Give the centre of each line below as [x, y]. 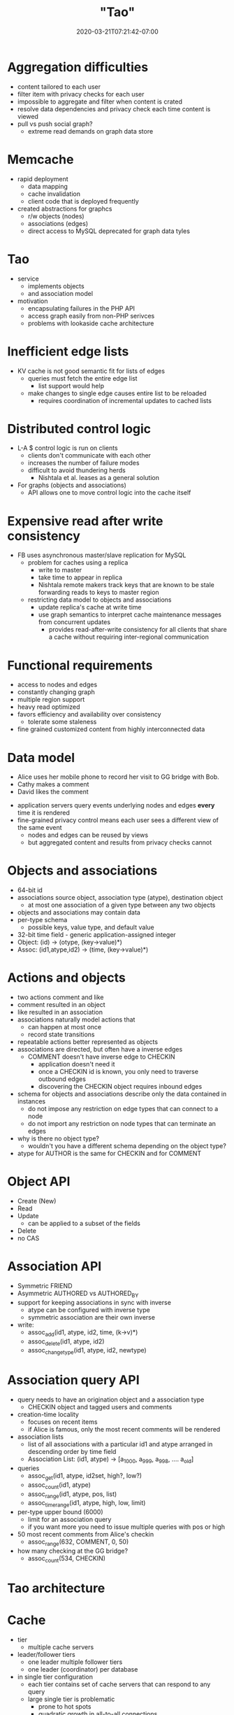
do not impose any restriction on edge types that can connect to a [123, 1109]
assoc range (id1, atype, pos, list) [72, 1495]
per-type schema [42, 920]
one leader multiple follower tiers [75, 1662]
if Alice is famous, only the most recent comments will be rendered [124, 1430]
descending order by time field [72, 1452]
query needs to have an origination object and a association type [111, 1399]
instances [31, 1101]
